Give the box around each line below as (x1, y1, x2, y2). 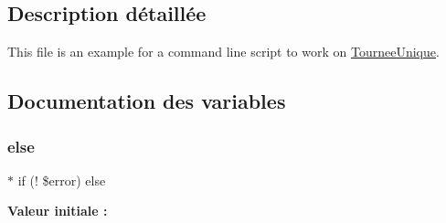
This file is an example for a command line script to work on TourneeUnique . (7, 42, 440, 61)
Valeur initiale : (7, 201, 108, 220)
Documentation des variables (7, 87, 286, 115)
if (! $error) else (17, 170, 106, 189)
